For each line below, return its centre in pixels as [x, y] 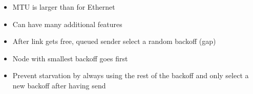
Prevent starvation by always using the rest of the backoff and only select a [131, 75]
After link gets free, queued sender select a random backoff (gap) [114, 41]
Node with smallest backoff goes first [70, 58]
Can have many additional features [67, 24]
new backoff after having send [59, 85]
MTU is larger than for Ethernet [64, 7]
